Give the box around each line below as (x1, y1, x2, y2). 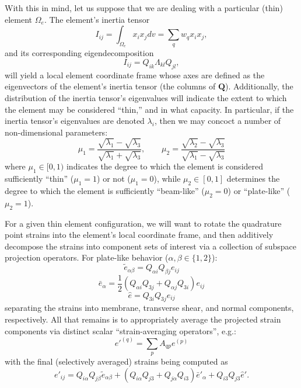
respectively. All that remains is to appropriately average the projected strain (5, 313, 281, 325)
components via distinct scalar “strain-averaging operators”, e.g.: (5, 324, 236, 337)
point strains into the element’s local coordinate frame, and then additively (5, 228, 274, 241)
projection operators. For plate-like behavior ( (5, 251, 169, 264)
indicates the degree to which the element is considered (66, 160, 264, 172)
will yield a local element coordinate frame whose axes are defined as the (5, 68, 265, 81)
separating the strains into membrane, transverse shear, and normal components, (5, 302, 294, 314)
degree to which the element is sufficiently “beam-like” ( (5, 184, 205, 196)
